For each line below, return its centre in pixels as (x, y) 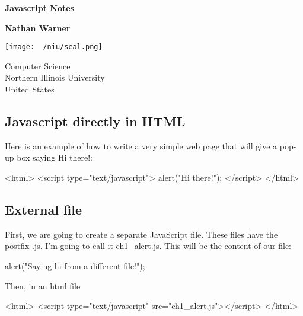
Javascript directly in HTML (95, 121)
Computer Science (38, 66)
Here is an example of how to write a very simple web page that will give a (141, 146)
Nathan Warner (38, 28)
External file (44, 209)
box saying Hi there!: (55, 157)
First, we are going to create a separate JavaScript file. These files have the (141, 234)
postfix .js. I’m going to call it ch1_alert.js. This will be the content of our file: (148, 246)
